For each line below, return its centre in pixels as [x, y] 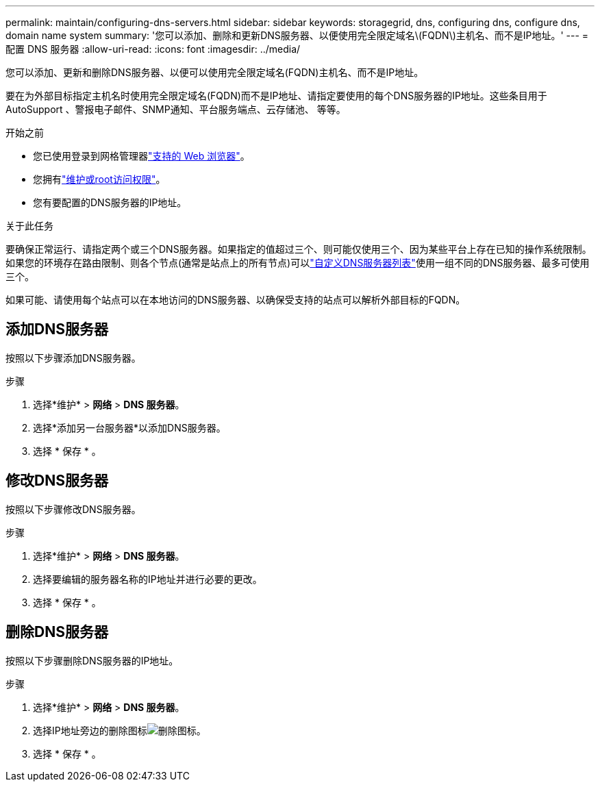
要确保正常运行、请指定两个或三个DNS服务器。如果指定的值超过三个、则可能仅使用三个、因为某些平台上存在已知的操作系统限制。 [299, 249]
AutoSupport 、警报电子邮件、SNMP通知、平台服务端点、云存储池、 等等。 [176, 109]
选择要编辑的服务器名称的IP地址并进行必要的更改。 [148, 579]
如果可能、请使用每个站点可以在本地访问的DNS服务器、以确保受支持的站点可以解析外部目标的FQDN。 [236, 300]
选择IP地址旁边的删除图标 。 [120, 730]
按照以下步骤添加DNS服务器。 [73, 358]
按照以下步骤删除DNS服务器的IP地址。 [92, 660]
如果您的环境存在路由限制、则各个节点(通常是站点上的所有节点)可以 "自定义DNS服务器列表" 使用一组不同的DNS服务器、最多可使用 [298, 263]
